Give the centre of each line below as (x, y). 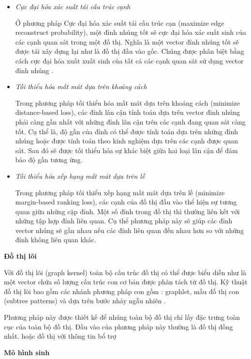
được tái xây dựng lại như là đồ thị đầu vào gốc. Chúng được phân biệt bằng (130, 51)
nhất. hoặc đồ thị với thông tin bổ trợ (60, 336)
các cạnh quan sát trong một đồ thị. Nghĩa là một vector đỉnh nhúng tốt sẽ (127, 41)
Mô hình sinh (27, 352)
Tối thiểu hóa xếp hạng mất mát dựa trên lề (80, 176)
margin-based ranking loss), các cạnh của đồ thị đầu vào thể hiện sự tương (126, 202)
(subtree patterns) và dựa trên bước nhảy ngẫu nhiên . (85, 301)
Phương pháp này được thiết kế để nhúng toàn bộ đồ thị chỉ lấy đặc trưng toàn (122, 317)
